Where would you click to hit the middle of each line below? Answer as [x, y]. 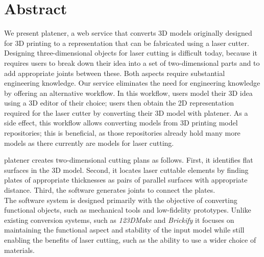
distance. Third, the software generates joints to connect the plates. [110, 190]
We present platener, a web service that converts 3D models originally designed [128, 33]
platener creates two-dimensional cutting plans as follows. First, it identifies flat [129, 160]
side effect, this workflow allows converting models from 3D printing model [121, 123]
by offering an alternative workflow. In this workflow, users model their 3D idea [128, 93]
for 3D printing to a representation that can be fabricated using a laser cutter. [127, 43]
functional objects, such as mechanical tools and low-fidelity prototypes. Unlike [128, 210]
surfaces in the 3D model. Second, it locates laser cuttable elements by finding [126, 170]
